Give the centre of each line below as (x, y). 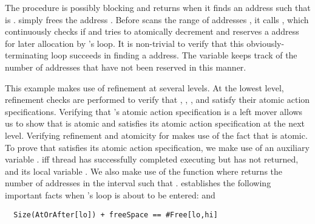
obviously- (266, 43)
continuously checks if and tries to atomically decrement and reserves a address (152, 31)
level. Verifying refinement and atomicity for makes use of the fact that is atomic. (156, 135)
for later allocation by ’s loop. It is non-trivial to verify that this (124, 43)
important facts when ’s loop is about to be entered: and (110, 194)
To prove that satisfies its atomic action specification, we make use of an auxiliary (157, 147)
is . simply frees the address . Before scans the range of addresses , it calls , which (157, 19)
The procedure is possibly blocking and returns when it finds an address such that (158, 7)
